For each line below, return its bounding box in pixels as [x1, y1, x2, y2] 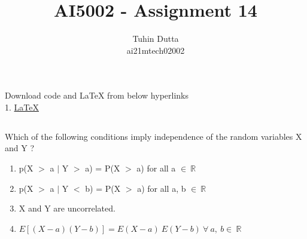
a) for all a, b [137, 182, 186, 194]
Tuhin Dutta [132, 32, 179, 45]
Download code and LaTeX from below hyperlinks [5, 89, 189, 102]
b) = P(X [85, 182, 121, 194]
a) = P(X [85, 162, 120, 174]
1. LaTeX [5, 100, 39, 113]
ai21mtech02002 [126, 44, 185, 56]
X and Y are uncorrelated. [19, 202, 115, 215]
